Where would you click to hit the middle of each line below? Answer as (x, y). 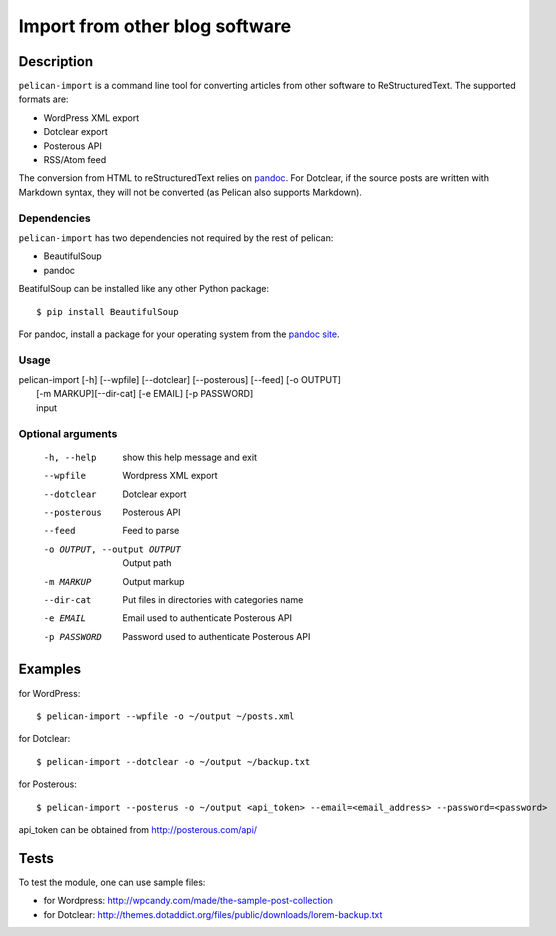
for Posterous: (47, 784)
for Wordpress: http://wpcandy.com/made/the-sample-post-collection (188, 901)
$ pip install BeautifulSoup (107, 311)
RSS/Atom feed (75, 160)
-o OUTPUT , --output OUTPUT (112, 549)
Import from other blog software (155, 26)
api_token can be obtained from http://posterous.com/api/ (138, 829)
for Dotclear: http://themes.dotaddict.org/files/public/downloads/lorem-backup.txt (213, 914)
